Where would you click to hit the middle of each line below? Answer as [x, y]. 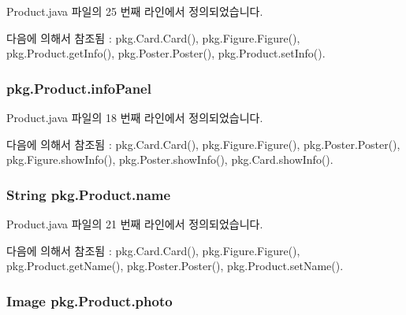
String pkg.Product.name [89, 194]
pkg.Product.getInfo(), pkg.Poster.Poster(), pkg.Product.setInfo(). [166, 53]
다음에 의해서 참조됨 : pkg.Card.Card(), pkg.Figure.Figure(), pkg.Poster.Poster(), [203, 144]
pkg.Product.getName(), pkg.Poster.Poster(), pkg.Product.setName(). [175, 266]
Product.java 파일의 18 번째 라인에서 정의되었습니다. [135, 117]
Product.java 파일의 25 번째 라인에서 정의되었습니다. [135, 11]
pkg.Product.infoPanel [79, 88]
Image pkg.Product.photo [89, 300]
